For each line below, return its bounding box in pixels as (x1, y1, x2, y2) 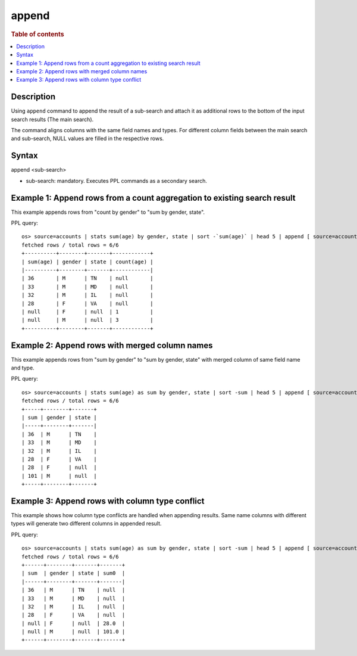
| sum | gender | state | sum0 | (21, 570, 126, 577)
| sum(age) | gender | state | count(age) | (21, 258, 154, 265)
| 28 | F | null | (21, 464, 98, 471)
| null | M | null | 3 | (21, 316, 154, 324)
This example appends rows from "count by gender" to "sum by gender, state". (11, 209, 205, 216)
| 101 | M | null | (21, 472, 98, 479)
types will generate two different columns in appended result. (11, 520, 162, 527)
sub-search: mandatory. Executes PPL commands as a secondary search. (26, 177, 208, 184)
